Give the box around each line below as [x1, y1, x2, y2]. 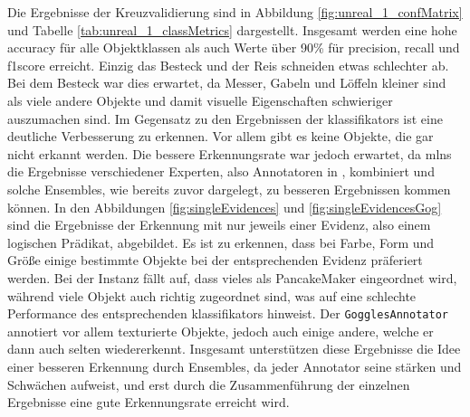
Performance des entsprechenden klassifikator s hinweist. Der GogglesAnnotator [7, 304, 448, 323]
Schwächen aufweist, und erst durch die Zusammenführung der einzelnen [7, 374, 410, 393]
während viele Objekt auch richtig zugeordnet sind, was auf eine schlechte [7, 286, 417, 305]
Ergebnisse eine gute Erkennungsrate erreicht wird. [7, 393, 290, 412]
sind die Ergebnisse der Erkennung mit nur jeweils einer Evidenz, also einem [7, 215, 431, 234]
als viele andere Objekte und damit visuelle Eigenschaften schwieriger [7, 90, 393, 109]
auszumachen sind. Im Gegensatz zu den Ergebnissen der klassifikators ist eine [7, 109, 443, 128]
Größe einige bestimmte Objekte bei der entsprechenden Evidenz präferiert [7, 251, 423, 270]
